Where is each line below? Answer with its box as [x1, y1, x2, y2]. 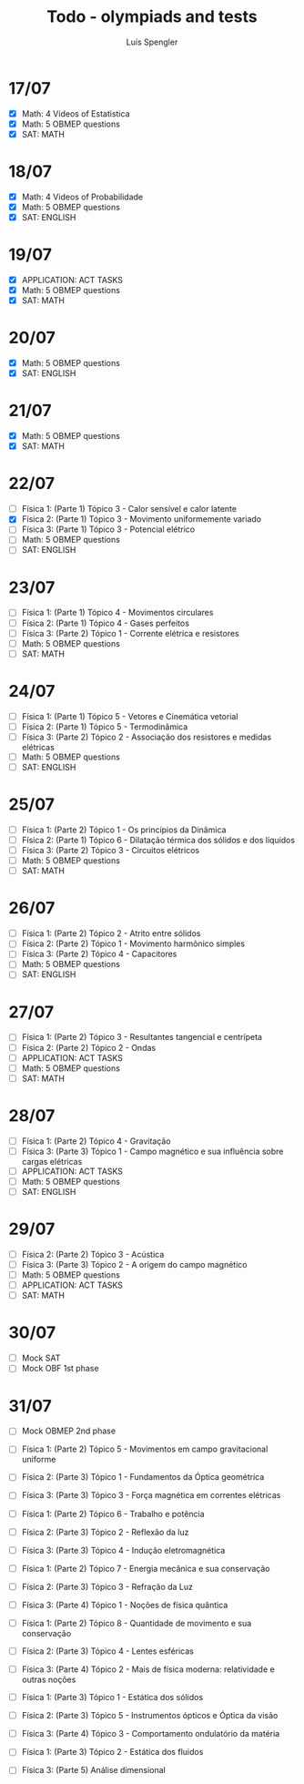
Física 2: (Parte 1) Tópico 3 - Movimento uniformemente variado [21, 514, 261, 525]
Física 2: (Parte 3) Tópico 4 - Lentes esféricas [21, 1646, 195, 1657]
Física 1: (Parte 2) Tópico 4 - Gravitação [21, 1136, 171, 1147]
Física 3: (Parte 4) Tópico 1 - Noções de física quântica [21, 1599, 228, 1610]
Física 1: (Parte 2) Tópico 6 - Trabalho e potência [21, 1508, 206, 1519]
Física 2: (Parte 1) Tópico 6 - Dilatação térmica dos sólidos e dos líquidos [21, 835, 296, 845]
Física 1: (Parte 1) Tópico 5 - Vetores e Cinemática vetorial [21, 710, 238, 721]
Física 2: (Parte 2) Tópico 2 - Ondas [21, 1042, 157, 1053]
